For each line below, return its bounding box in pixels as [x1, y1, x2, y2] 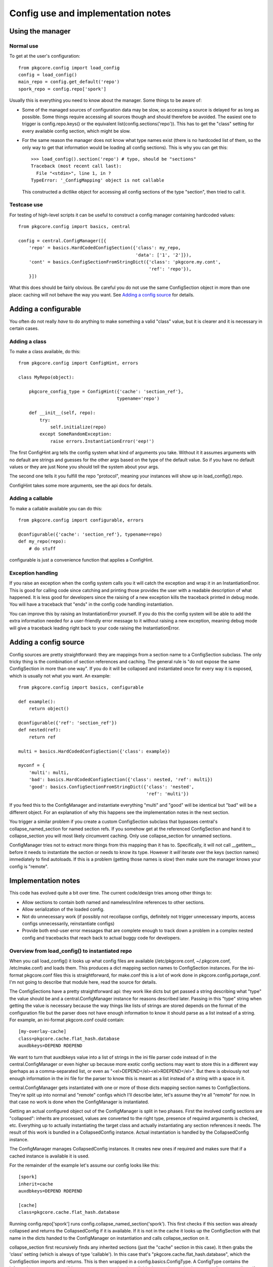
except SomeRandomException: [39, 431, 112, 437]
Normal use [9, 42, 39, 49]
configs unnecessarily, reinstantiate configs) [22, 920, 115, 926]
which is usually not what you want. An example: [9, 673, 111, 679]
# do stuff [28, 545, 56, 551]
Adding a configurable [9, 305, 81, 314]
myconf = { [18, 763, 45, 768]
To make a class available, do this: [9, 349, 81, 355]
